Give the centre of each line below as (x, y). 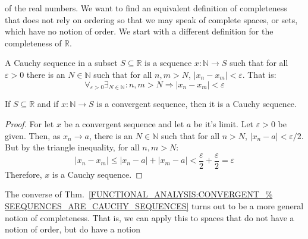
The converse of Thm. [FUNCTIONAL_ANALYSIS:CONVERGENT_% (139, 194)
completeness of (33, 43)
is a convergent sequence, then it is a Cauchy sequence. (197, 104)
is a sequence (168, 63)
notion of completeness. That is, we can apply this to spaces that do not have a (150, 217)
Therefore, (23, 174)
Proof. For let (29, 123)
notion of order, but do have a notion (73, 229)
